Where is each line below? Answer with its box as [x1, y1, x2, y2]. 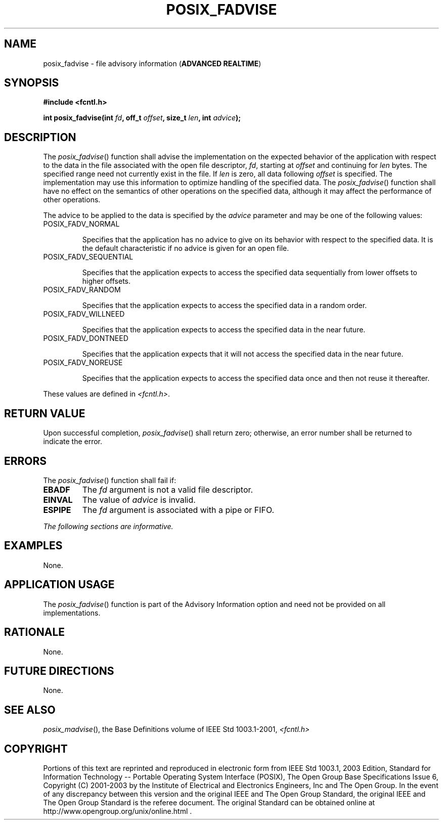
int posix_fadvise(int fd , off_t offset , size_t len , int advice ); [43, 113, 241, 122]
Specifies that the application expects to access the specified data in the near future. [82, 325, 366, 334]
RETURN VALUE [4, 407, 85, 420]
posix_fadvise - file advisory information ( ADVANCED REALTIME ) [43, 59, 261, 68]
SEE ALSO [4, 703, 56, 716]
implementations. [43, 608, 101, 617]
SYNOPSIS [4, 76, 59, 90]
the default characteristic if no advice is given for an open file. [82, 244, 289, 253]
